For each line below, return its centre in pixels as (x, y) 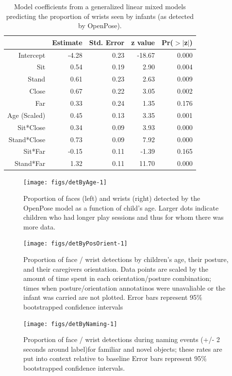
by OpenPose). (100, 25)
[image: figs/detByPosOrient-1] (75, 244)
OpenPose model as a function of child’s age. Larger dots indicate (121, 207)
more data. (40, 226)
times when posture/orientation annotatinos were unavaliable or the (124, 287)
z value (143, 42)
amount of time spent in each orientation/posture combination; (117, 278)
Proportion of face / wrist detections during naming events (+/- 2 (122, 339)
